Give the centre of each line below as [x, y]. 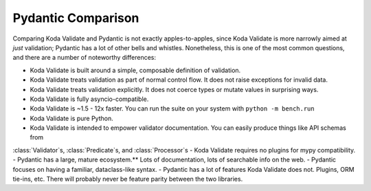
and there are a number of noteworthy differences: [85, 58]
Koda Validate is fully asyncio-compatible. [89, 99]
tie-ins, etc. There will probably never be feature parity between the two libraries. [128, 179]
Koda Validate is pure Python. [71, 118]
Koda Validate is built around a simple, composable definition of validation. [135, 70]
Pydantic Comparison [76, 18]
